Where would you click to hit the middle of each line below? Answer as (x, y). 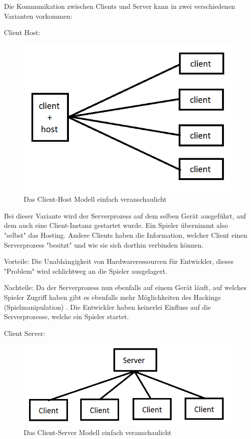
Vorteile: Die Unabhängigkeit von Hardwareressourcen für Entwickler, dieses (119, 261)
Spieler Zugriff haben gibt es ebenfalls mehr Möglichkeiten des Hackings (112, 297)
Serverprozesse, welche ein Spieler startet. (66, 316)
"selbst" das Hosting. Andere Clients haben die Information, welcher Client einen (126, 235)
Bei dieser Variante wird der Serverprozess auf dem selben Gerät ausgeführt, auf (125, 215)
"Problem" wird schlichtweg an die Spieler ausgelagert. (86, 271)
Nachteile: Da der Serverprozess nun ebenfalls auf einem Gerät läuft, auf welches (125, 287)
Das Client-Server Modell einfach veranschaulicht (98, 432)
